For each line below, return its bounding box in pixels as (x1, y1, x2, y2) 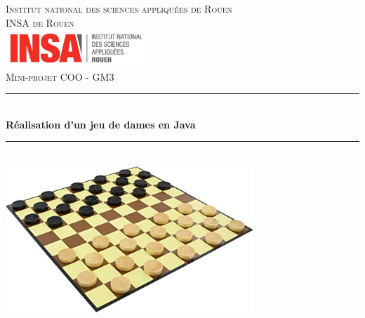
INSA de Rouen (6, 15, 74, 29)
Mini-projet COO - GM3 (6, 69, 114, 84)
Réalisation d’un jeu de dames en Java (6, 117, 196, 131)
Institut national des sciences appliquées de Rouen (6, 1, 232, 15)
